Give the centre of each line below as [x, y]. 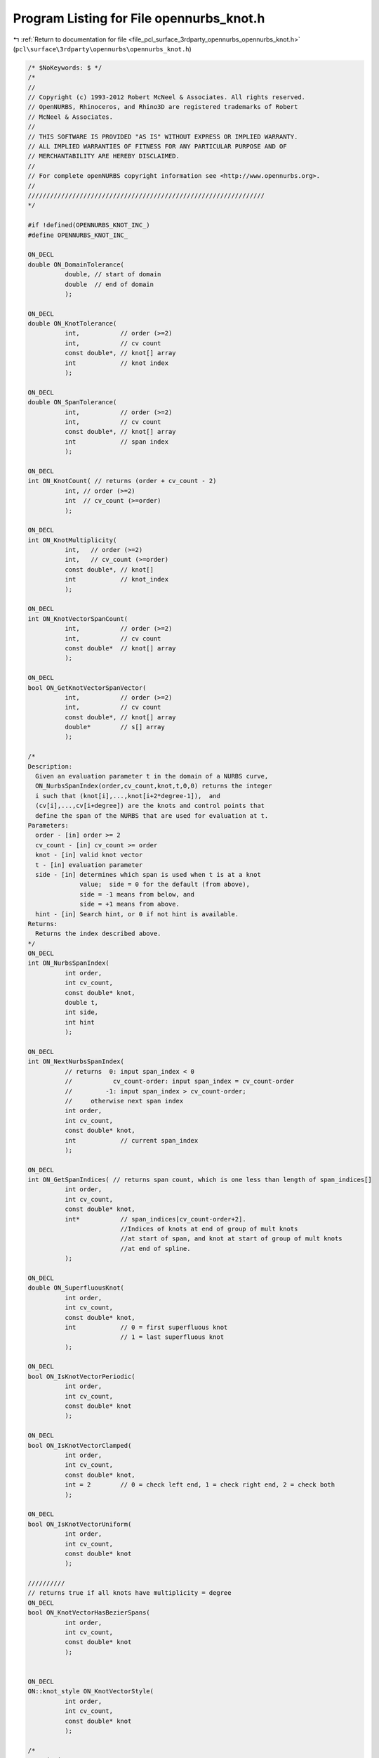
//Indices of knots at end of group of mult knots [209, 1229]
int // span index [116, 442]
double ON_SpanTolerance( [72, 402]
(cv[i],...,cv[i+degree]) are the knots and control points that [150, 806]
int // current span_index [131, 1140]
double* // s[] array [114, 727]
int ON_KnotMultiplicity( [72, 540]
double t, [81, 1003]
